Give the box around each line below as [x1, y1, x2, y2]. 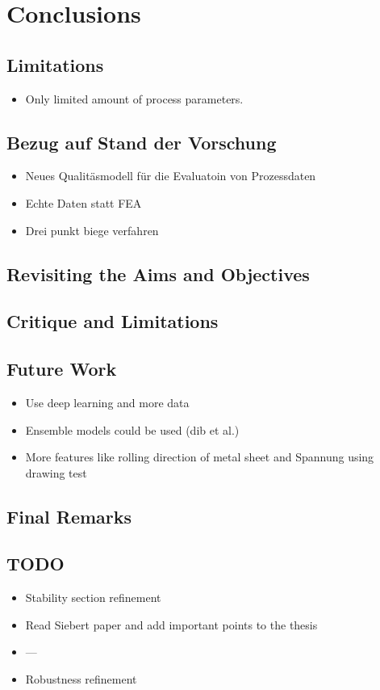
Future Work [6, 356, 117, 381]
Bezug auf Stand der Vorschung [6, 129, 277, 154]
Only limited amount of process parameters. [25, 90, 244, 107]
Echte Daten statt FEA [25, 194, 142, 211]
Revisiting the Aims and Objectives [6, 261, 310, 286]
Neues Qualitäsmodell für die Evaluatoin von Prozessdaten [25, 167, 316, 184]
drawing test [25, 464, 87, 481]
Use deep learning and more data [25, 393, 190, 410]
